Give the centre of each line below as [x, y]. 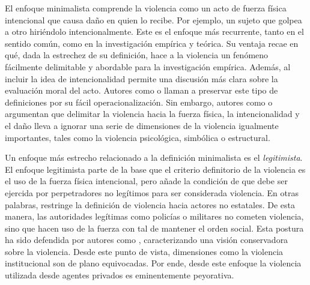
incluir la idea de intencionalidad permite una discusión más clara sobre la [141, 78]
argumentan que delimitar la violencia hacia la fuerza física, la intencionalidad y [152, 114]
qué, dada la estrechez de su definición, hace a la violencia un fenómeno [137, 55]
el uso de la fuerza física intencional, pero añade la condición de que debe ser [146, 181]
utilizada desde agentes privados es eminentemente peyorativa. [120, 275]
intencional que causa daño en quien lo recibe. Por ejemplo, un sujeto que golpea [153, 19]
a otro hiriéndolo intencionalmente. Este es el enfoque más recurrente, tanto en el [154, 31]
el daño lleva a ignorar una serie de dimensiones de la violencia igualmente [142, 125]
